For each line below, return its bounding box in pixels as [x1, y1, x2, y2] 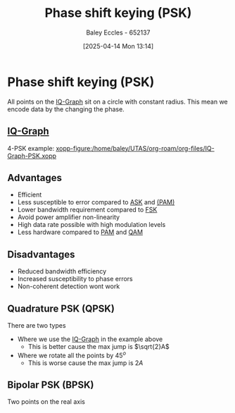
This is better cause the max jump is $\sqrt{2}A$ [27, 342, 170, 350]
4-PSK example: [7, 144, 55, 152]
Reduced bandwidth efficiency [17, 267, 107, 276]
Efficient [17, 190, 42, 199]
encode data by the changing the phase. [7, 104, 125, 113]
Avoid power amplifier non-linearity [17, 213, 120, 221]
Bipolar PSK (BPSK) [7, 378, 94, 390]
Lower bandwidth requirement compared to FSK [17, 206, 158, 214]
